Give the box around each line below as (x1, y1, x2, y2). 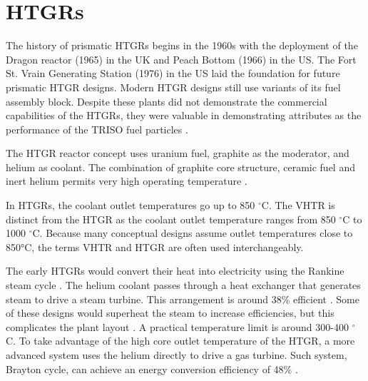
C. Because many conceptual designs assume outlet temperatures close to (32, 225, 353, 240)
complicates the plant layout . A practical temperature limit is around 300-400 (6, 319, 349, 334)
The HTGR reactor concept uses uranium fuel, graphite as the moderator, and (6, 146, 349, 161)
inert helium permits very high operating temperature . (6, 173, 247, 188)
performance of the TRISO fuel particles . (6, 121, 188, 136)
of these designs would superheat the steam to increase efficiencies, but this (6, 305, 334, 320)
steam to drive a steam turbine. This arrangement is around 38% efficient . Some (6, 291, 359, 306)
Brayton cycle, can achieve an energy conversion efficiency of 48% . (6, 361, 298, 376)
